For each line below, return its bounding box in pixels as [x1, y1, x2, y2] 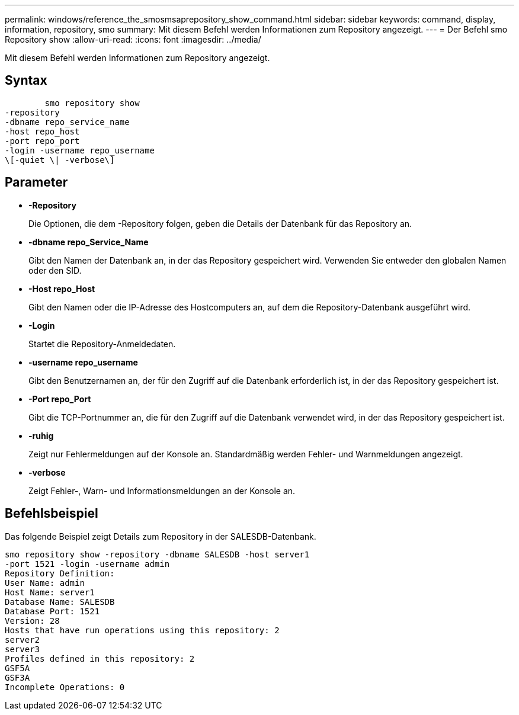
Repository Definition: [5, 568, 115, 578]
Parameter [5, 175, 68, 190]
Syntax [5, 73, 47, 88]
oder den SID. [28, 265, 82, 275]
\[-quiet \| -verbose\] [5, 155, 115, 165]
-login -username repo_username [5, 145, 155, 155]
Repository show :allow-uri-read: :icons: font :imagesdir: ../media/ [5, 34, 261, 44]
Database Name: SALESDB [5, 597, 115, 607]
